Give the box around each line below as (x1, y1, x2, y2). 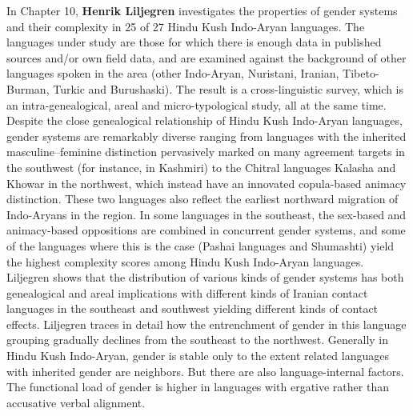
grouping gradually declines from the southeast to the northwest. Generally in (6, 331, 389, 348)
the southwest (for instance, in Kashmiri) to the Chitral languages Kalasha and (6, 158, 396, 175)
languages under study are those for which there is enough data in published (6, 34, 382, 50)
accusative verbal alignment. (6, 394, 146, 410)
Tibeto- (343, 65, 379, 82)
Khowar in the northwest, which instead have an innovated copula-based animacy (6, 174, 407, 191)
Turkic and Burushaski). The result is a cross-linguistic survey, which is (53, 80, 403, 97)
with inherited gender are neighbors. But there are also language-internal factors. (6, 362, 404, 379)
